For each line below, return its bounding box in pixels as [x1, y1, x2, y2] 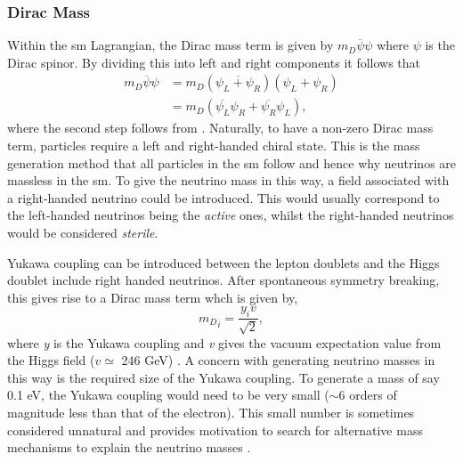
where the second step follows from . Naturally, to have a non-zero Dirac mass [7, 118, 434, 137]
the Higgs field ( [7, 351, 95, 369]
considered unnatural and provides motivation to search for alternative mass [7, 420, 423, 439]
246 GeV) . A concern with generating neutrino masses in [121, 351, 435, 369]
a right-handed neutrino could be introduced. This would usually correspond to [7, 188, 440, 207]
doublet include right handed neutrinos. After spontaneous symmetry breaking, [7, 271, 440, 289]
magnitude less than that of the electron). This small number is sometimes [7, 403, 415, 421]
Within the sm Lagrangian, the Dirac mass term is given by [7, 36, 334, 54]
